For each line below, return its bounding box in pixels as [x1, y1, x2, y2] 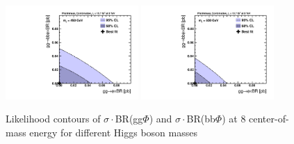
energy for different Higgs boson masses [29, 125, 197, 140]
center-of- [249, 111, 289, 126]
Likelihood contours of [6, 111, 101, 126]
